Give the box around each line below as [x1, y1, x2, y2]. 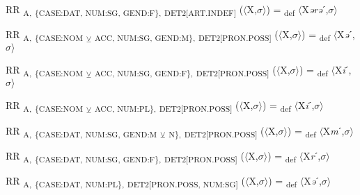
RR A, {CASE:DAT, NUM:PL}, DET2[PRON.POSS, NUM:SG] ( [6, 173, 245, 189]
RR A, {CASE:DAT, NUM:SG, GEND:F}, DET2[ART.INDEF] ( [6, 2, 244, 18]
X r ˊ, [303, 148, 321, 162]
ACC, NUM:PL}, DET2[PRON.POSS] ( [94, 98, 240, 115]
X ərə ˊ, [302, 2, 329, 16]
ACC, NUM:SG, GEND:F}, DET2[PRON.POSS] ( [94, 62, 276, 79]
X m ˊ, [322, 123, 345, 137]
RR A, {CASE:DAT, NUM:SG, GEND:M [6, 123, 157, 139]
